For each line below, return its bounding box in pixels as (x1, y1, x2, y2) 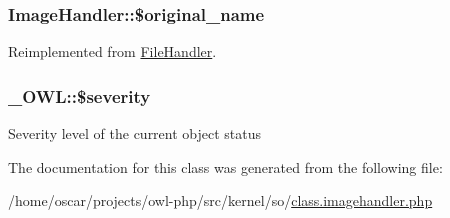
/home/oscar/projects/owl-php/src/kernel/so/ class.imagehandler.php (8, 190, 433, 211)
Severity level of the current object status (8, 123, 262, 144)
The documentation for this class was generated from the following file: (8, 156, 443, 177)
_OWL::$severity (8, 83, 151, 108)
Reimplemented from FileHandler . (8, 41, 217, 62)
